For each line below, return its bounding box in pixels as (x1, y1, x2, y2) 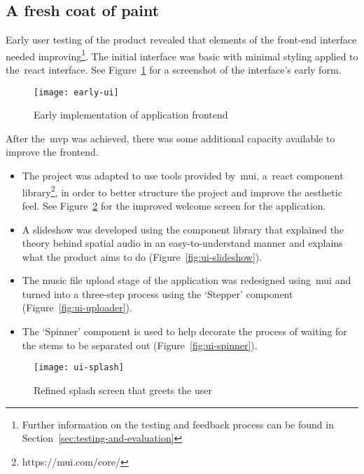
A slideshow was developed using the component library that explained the (22, 222, 344, 236)
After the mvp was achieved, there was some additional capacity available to (6, 130, 335, 145)
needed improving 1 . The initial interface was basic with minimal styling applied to (6, 46, 358, 63)
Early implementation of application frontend (34, 107, 228, 122)
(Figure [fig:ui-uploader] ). (22, 300, 132, 315)
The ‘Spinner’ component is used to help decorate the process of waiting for (22, 324, 347, 339)
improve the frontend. (6, 144, 99, 159)
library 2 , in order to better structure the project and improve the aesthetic (22, 182, 342, 199)
